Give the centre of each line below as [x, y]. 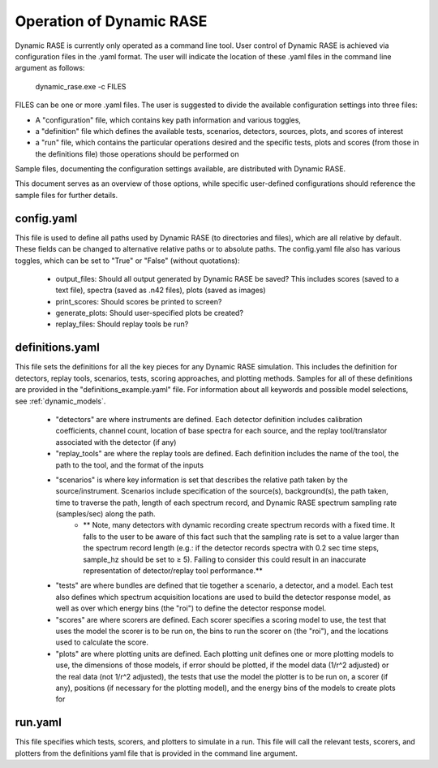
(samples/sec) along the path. [105, 514]
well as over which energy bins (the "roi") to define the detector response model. [191, 608]
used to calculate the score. [102, 642]
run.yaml [39, 723]
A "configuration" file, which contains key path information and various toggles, [168, 120]
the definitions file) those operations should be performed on [137, 153]
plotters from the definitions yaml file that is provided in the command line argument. [156, 753]
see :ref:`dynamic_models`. [60, 401]
